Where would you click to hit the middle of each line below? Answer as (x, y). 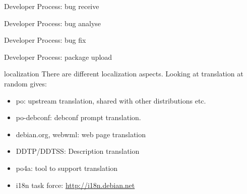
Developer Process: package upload (58, 57)
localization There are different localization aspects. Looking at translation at (124, 74)
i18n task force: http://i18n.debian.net (75, 185)
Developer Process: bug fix (45, 40)
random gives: (25, 83)
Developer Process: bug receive (52, 6)
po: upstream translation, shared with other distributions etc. (111, 100)
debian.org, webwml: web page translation (81, 134)
